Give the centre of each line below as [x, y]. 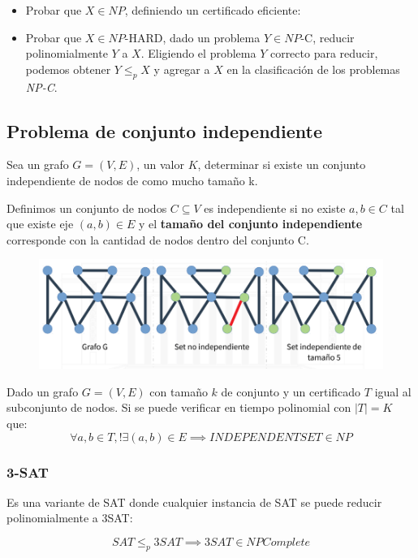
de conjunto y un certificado [291, 391]
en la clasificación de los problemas [313, 69]
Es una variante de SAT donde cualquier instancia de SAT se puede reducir [194, 502]
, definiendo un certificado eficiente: [213, 10]
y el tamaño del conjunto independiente [251, 224]
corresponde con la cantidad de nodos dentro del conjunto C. [158, 239]
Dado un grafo [43, 391]
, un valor [160, 164]
